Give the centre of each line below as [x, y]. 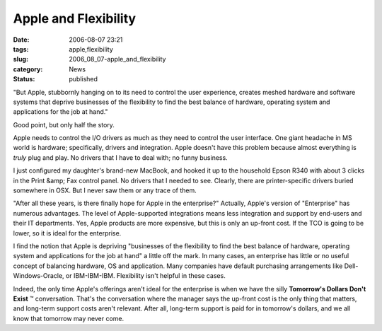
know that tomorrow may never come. [68, 318]
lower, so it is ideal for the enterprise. [67, 233]
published [83, 79]
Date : [21, 40]
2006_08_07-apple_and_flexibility [117, 59]
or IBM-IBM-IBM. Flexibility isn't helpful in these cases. [145, 276]
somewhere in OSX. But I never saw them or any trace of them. [105, 190]
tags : [21, 49]
